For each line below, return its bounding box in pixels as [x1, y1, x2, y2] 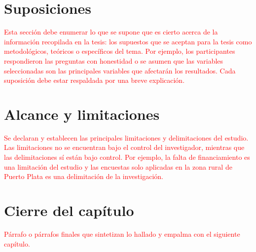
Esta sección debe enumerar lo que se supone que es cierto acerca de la [4, 27, 218, 37]
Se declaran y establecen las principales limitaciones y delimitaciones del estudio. [4, 132, 249, 143]
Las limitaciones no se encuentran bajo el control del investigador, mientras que [4, 142, 245, 152]
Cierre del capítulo [4, 200, 134, 220]
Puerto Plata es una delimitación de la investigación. [4, 171, 163, 181]
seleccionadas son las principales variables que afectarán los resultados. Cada [4, 65, 236, 75]
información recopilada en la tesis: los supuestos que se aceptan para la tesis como [4, 36, 252, 46]
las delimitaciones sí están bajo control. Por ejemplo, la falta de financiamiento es [4, 152, 250, 162]
